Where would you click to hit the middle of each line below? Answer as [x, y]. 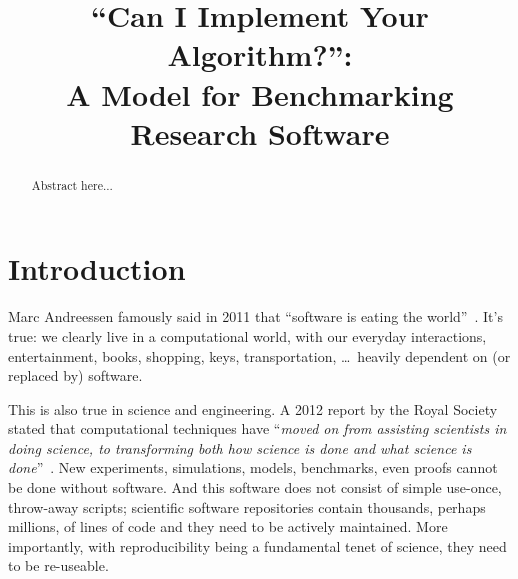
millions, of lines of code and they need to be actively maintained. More [228, 526]
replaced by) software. [75, 375]
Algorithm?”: [260, 54]
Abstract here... [72, 184]
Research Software [260, 132]
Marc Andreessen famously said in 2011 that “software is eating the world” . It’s [255, 316]
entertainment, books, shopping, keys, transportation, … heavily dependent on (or [259, 355]
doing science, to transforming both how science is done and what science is [240, 447]
